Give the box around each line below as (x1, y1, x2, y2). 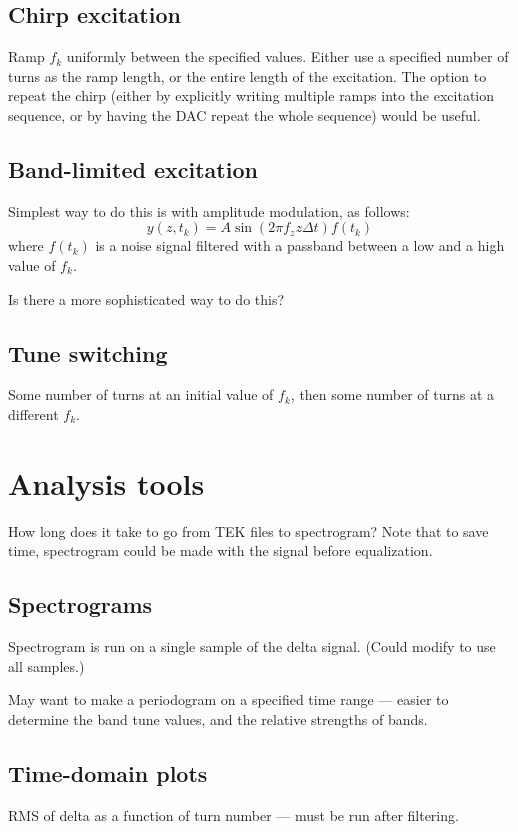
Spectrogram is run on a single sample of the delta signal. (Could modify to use (8, 636, 496, 657)
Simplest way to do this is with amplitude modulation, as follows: (8, 200, 410, 221)
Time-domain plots (8, 757, 208, 788)
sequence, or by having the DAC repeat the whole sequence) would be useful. (8, 104, 481, 125)
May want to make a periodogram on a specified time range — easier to (8, 689, 449, 710)
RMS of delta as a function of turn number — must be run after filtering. (8, 804, 459, 825)
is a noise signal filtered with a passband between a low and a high (95, 235, 505, 256)
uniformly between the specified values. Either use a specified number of (66, 46, 509, 67)
